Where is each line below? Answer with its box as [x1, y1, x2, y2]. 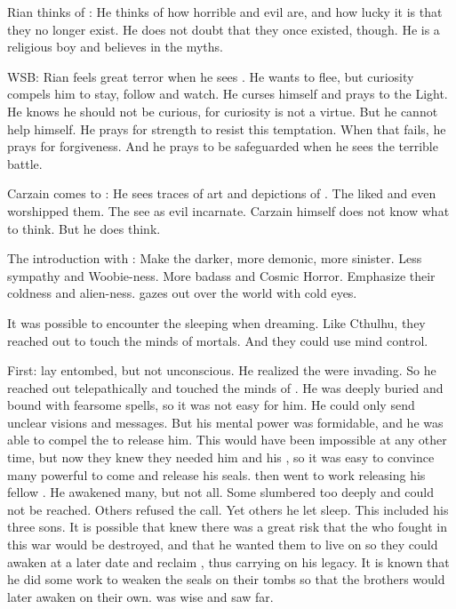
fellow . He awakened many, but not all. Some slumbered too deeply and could [7, 483, 435, 501]
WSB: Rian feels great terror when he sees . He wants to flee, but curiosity [7, 67, 414, 85]
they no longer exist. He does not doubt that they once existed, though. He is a [7, 20, 440, 38]
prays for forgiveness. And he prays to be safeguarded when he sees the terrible [7, 137, 438, 156]
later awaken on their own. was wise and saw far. [7, 587, 274, 605]
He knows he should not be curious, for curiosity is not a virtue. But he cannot [7, 101, 438, 120]
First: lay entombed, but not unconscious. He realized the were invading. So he [7, 361, 436, 380]
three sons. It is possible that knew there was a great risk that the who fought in [7, 517, 447, 536]
